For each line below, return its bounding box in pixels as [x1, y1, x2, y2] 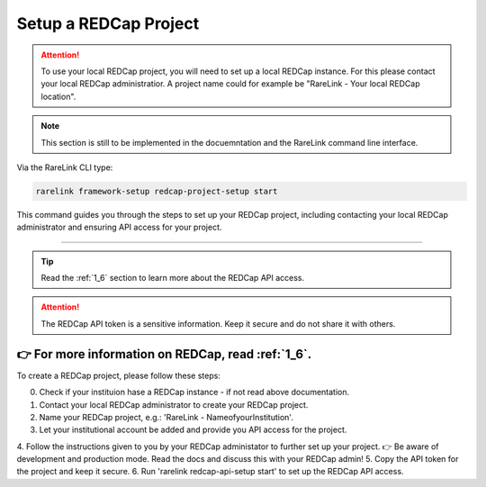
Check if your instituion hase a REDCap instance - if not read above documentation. [39, 387, 350, 398]
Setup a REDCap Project [16, 14, 200, 33]
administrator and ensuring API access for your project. [16, 221, 222, 233]
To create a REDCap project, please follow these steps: [16, 370, 220, 381]
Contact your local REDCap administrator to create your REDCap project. [39, 399, 309, 410]
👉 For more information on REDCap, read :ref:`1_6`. [16, 347, 312, 362]
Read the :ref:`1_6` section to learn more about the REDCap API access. [40, 273, 305, 284]
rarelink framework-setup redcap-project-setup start [35, 185, 278, 196]
